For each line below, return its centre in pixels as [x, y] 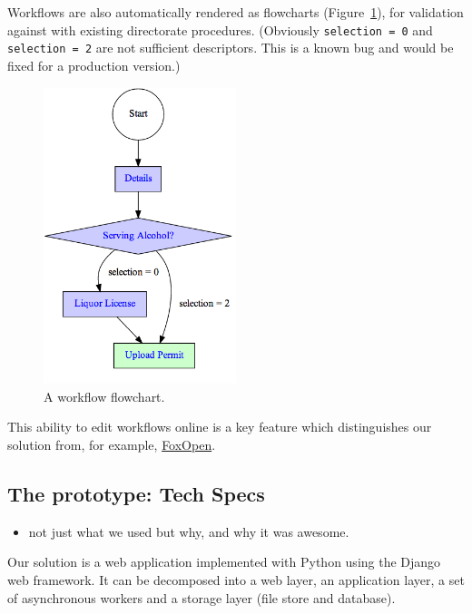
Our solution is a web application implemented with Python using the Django [224, 562]
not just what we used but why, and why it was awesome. [189, 531]
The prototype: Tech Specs [136, 493]
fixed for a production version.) [94, 65]
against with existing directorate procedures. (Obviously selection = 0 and [220, 29]
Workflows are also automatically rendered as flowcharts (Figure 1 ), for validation [236, 12]
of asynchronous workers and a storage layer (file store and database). [202, 597]
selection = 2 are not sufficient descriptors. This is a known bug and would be [231, 48]
